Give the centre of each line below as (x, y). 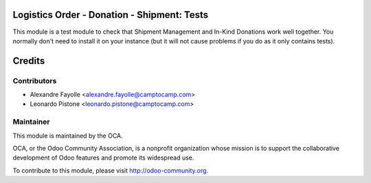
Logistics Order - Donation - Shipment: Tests (111, 15)
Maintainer (31, 122)
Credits (29, 61)
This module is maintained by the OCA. (68, 136)
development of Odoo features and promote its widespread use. (103, 158)
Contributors (35, 80)
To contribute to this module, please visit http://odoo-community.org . (111, 170)
